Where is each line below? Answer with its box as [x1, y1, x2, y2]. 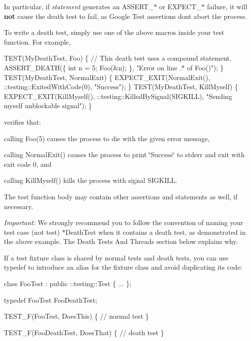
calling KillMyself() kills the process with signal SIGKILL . [4, 175, 177, 185]
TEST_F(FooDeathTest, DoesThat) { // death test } [4, 327, 164, 337]
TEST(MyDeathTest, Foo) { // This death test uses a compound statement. [4, 53, 232, 63]
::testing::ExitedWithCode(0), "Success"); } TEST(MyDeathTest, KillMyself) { [4, 81, 238, 92]
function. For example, [4, 36, 71, 47]
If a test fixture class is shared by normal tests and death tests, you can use [4, 252, 229, 262]
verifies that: [4, 116, 41, 127]
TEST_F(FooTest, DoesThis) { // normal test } [4, 311, 149, 321]
